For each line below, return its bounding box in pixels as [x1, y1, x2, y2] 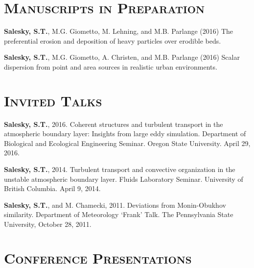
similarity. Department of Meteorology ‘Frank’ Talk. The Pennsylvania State [4, 209, 233, 219]
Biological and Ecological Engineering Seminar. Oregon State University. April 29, [4, 138, 251, 148]
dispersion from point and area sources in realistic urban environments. [4, 61, 217, 72]
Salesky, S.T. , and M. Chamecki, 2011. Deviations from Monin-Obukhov [4, 199, 226, 210]
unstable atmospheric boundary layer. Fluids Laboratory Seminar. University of [4, 173, 243, 184]
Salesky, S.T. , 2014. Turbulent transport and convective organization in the [4, 164, 235, 174]
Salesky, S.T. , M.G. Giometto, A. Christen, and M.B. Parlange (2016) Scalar [4, 52, 240, 62]
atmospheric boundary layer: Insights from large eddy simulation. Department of [4, 128, 246, 139]
